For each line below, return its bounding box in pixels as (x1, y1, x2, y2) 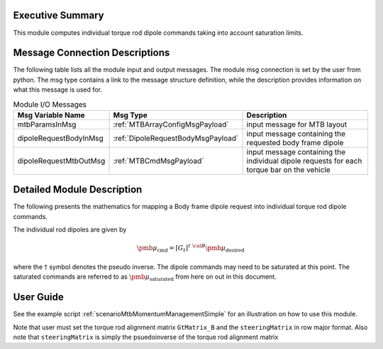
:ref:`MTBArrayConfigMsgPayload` (113, 119, 229, 129)
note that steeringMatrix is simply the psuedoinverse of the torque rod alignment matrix (13, 333, 279, 341)
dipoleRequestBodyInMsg (17, 133, 104, 143)
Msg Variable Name (17, 110, 85, 120)
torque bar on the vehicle (246, 164, 331, 174)
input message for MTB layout (246, 119, 348, 129)
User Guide (13, 291, 64, 304)
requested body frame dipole (246, 137, 344, 147)
